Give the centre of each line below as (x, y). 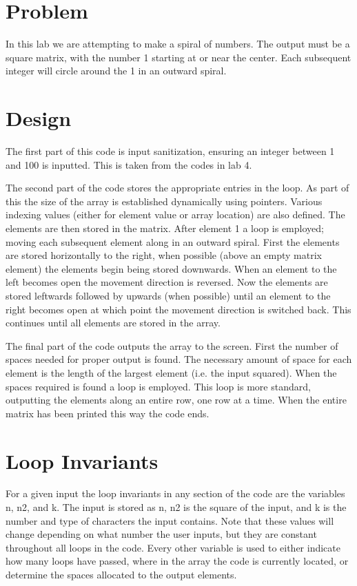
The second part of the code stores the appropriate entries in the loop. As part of (177, 188)
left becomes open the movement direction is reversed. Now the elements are (167, 282)
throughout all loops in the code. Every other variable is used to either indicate (173, 547)
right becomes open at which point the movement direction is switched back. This (178, 309)
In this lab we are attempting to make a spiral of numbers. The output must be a (178, 44)
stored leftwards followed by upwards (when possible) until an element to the (168, 295)
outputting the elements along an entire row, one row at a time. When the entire (176, 400)
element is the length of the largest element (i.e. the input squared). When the (171, 372)
